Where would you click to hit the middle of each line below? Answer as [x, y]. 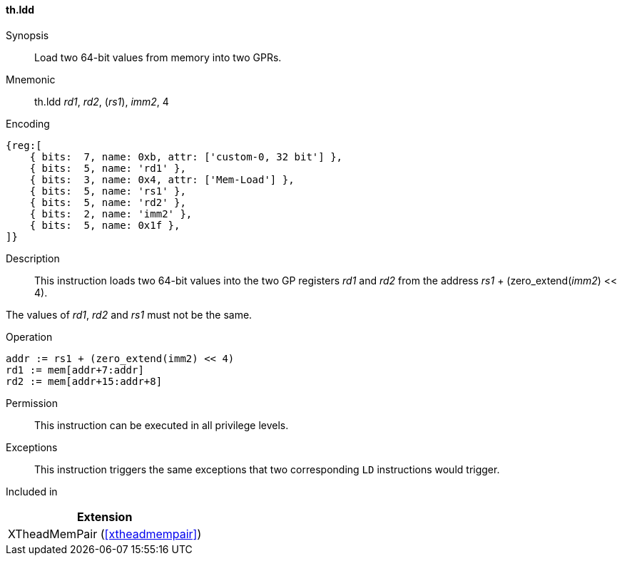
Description [33, 258]
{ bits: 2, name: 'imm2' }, [111, 213]
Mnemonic [31, 79]
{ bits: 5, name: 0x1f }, [105, 225]
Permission [32, 403]
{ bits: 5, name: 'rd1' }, [108, 168]
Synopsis [27, 35]
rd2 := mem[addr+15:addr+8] [84, 381]
